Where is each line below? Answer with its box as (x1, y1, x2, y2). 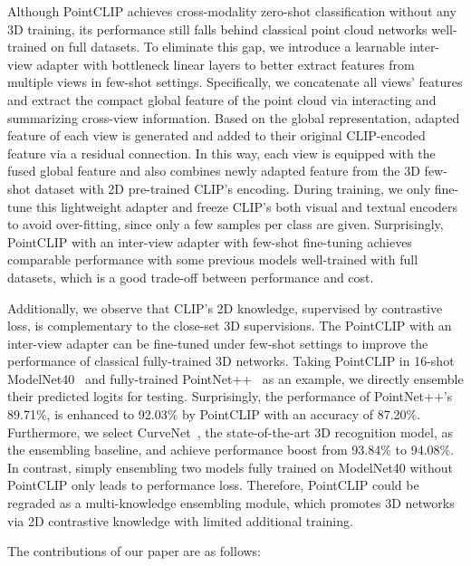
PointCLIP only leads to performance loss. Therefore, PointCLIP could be (7, 475, 419, 494)
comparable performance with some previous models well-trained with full (7, 250, 418, 269)
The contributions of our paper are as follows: (7, 542, 262, 561)
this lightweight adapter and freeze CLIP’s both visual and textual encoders (35, 197, 458, 216)
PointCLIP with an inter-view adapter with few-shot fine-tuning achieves (7, 232, 412, 251)
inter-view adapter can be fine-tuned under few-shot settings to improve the (7, 333, 428, 352)
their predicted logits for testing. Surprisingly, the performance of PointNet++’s (7, 387, 453, 406)
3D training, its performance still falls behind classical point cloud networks (7, 19, 428, 38)
